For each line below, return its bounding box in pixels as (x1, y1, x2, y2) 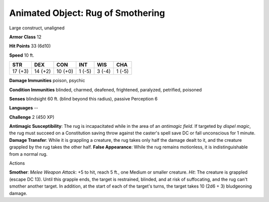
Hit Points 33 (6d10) (9, 43, 51, 49)
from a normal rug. (9, 151, 48, 157)
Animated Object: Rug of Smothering (9, 7, 165, 18)
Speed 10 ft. (9, 52, 34, 58)
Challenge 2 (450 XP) (9, 114, 55, 120)
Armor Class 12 (9, 34, 42, 40)
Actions (9, 160, 25, 166)
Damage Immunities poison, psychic (9, 78, 86, 84)
